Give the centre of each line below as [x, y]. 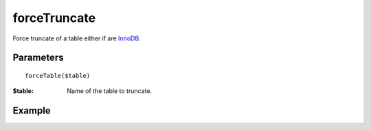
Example [32, 110]
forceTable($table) [58, 76]
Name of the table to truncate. [110, 91]
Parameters [38, 58]
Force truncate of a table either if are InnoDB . [77, 38]
